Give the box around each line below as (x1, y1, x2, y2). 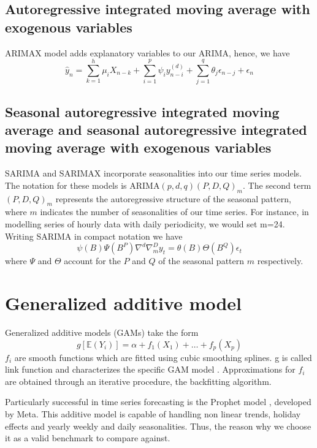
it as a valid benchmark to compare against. (5, 431, 170, 444)
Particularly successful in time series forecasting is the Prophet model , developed (5, 395, 311, 408)
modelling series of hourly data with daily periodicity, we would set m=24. (5, 218, 285, 230)
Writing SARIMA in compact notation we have (5, 229, 183, 242)
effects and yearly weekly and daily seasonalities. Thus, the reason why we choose (5, 419, 311, 432)
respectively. (257, 254, 304, 267)
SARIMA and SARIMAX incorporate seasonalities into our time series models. (5, 167, 302, 180)
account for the (64, 254, 121, 267)
